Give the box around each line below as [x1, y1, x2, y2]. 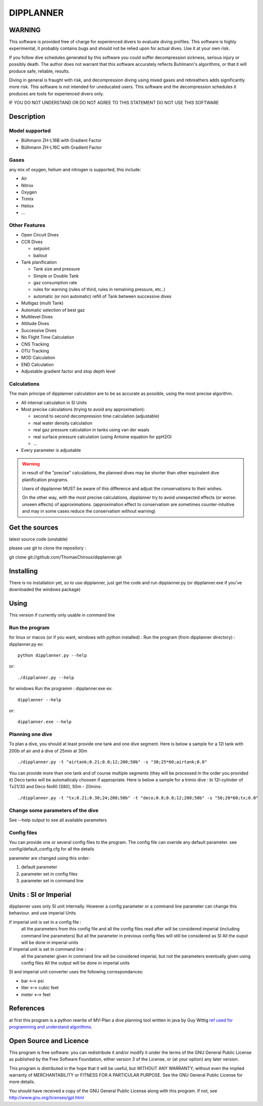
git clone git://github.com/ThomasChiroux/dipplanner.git [9, 554, 122, 560]
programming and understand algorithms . [9, 1024, 92, 1029]
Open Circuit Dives [21, 232, 59, 238]
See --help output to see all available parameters [9, 817, 107, 823]
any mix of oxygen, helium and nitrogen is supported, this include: [9, 166, 141, 173]
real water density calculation [33, 420, 92, 426]
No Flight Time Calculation [21, 334, 74, 340]
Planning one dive [9, 731, 53, 738]
